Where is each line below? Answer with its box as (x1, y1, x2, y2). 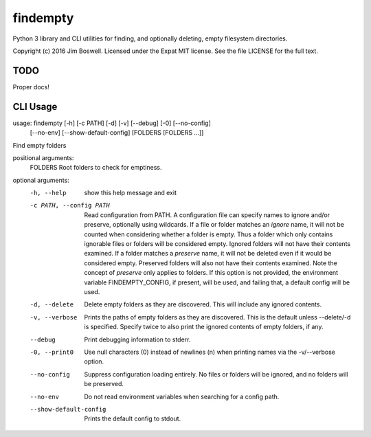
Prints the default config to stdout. (84, 414, 181, 423)
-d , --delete (30, 301, 74, 309)
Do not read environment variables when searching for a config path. (84, 392, 280, 401)
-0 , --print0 (30, 348, 74, 356)
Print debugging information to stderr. (84, 335, 191, 344)
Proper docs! (12, 82, 49, 91)
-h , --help (30, 189, 67, 197)
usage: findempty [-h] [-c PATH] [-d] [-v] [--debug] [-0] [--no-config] (12, 119, 211, 127)
